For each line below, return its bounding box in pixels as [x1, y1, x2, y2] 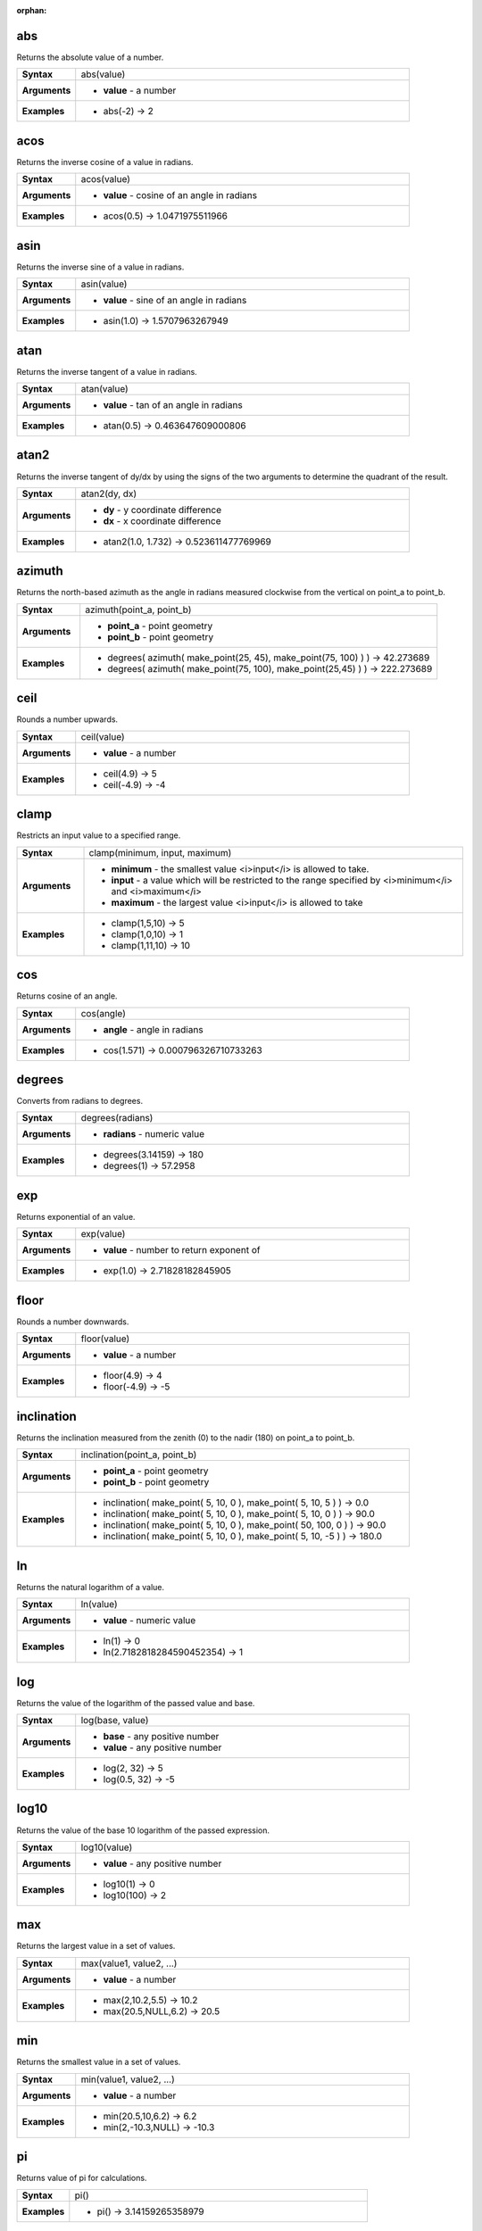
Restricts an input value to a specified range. [16, 830, 181, 841]
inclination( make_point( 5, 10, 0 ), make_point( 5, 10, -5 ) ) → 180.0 [103, 1530, 383, 1543]
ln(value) [80, 1598, 118, 1611]
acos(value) [80, 173, 131, 186]
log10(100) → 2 [103, 1888, 167, 1901]
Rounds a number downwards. [16, 1316, 129, 1327]
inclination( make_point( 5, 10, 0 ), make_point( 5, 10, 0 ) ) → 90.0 [103, 1508, 375, 1521]
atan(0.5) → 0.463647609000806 [103, 419, 247, 432]
